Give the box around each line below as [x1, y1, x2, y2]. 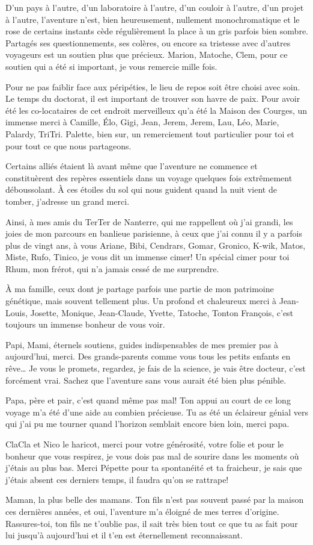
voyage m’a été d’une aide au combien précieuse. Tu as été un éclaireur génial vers [5, 405, 308, 418]
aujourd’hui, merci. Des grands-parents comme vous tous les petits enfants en [5, 350, 291, 363]
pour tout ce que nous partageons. [5, 139, 132, 152]
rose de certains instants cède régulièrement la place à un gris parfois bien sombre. [5, 25, 308, 37]
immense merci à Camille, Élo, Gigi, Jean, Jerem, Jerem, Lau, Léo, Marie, [5, 116, 279, 128]
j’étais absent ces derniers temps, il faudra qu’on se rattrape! [5, 473, 229, 485]
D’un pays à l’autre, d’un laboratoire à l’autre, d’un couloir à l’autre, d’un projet [5, 1, 304, 13]
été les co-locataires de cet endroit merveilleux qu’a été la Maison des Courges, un [5, 104, 308, 116]
